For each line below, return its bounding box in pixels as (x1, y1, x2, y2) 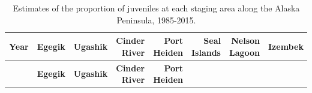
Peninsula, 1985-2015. (116, 13, 196, 26)
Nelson (231, 34, 260, 47)
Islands (191, 46, 221, 58)
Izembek (268, 40, 304, 52)
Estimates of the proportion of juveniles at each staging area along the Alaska (13, 2, 300, 14)
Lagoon (229, 46, 260, 58)
